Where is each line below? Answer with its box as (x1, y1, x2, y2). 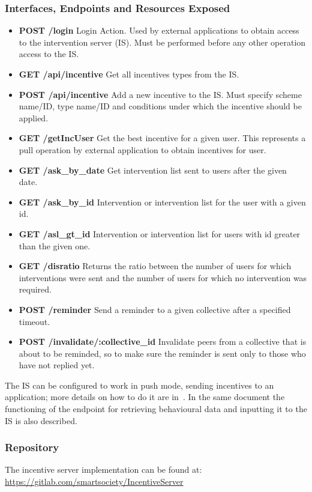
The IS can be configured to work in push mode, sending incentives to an (5, 378, 274, 391)
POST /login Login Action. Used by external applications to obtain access (19, 24, 299, 37)
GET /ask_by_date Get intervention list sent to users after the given (19, 163, 287, 176)
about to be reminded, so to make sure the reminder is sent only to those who (19, 347, 306, 359)
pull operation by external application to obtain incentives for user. (19, 143, 266, 156)
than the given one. (19, 239, 91, 252)
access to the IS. (19, 47, 79, 60)
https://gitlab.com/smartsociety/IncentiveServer (5, 475, 184, 488)
